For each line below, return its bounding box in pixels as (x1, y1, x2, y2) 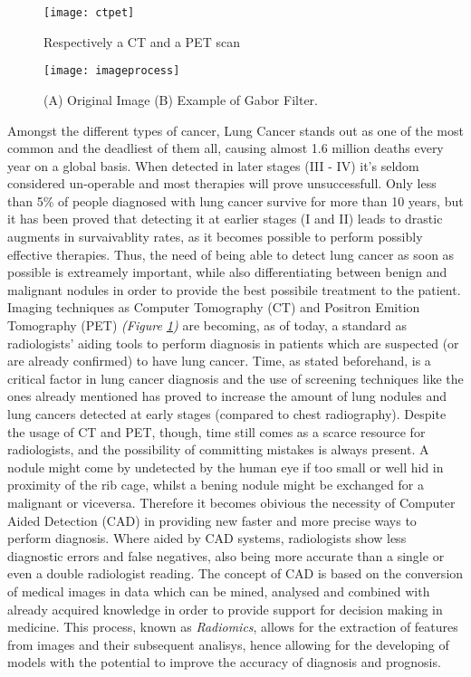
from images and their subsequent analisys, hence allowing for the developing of (7, 634, 449, 653)
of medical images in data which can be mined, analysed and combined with (7, 581, 430, 600)
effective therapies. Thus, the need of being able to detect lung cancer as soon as (7, 244, 455, 263)
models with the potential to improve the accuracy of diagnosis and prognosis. (7, 653, 441, 672)
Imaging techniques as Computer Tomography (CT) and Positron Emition (7, 298, 420, 317)
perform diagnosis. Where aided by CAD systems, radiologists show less (7, 529, 407, 548)
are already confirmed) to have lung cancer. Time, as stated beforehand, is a (7, 351, 431, 370)
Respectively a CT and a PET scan (43, 32, 240, 51)
